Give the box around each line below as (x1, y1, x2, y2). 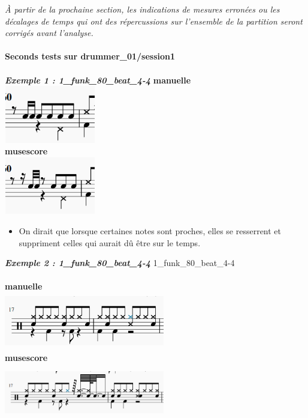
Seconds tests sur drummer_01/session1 (5, 50, 176, 62)
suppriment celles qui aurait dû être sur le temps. (19, 236, 201, 249)
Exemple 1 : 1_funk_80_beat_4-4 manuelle (5, 73, 191, 86)
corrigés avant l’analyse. (5, 26, 93, 39)
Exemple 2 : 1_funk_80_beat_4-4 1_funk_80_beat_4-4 (5, 256, 235, 269)
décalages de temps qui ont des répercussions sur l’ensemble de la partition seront (5, 14, 303, 27)
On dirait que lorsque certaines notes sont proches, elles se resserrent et (19, 224, 282, 237)
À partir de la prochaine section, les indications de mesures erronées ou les (5, 3, 280, 15)
